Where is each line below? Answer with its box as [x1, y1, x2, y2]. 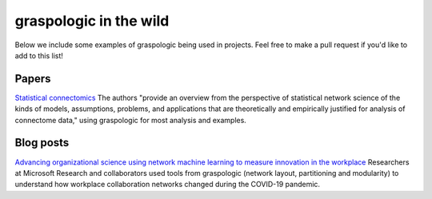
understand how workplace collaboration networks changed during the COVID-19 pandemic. [14, 180, 320, 189]
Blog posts [14, 136, 70, 149]
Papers [14, 72, 51, 86]
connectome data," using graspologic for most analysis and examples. [14, 115, 247, 125]
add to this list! [14, 50, 64, 60]
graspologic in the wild [14, 12, 170, 30]
